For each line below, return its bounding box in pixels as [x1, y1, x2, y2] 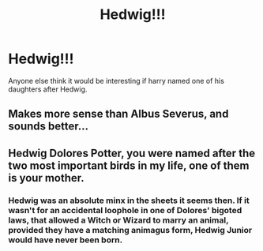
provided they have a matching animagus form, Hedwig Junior [8, 224, 253, 235]
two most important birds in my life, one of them [8, 159, 250, 172]
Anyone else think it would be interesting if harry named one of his [8, 76, 225, 85]
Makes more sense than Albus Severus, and [8, 107, 229, 121]
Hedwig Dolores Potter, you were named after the [8, 146, 255, 159]
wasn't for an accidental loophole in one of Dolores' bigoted [8, 204, 242, 215]
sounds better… [8, 120, 89, 133]
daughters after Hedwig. [8, 84, 88, 94]
